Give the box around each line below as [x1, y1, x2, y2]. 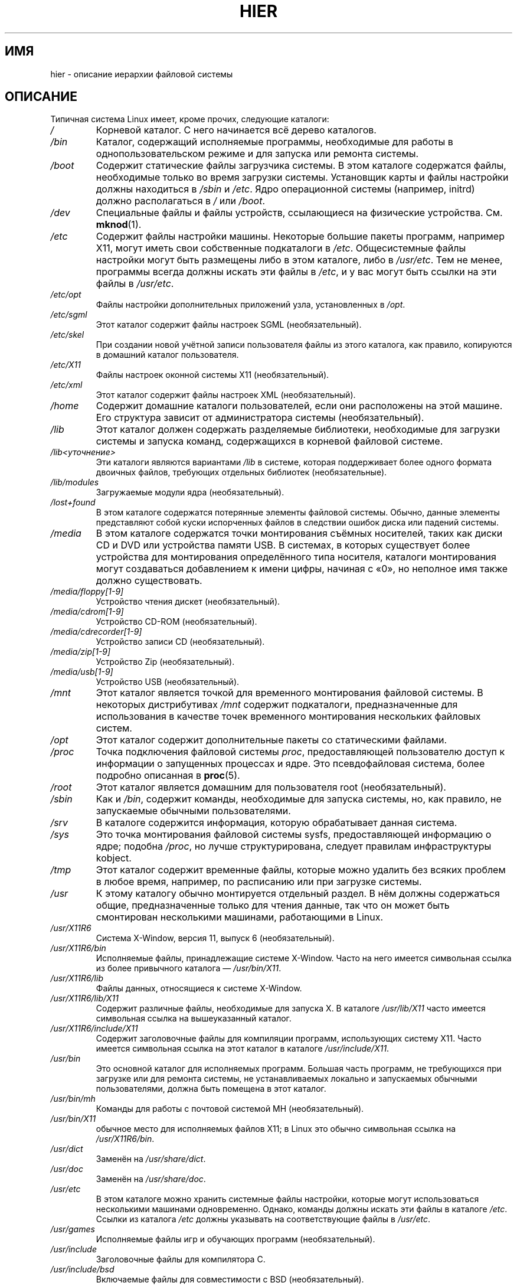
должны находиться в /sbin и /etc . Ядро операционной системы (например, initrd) [96, 183, 475, 195]
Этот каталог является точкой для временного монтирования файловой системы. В [96, 687, 483, 699]
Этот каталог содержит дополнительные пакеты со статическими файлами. [96, 734, 447, 746]
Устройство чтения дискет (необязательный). [96, 596, 280, 607]
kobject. [96, 852, 132, 864]
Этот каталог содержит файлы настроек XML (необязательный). [96, 390, 356, 400]
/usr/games [50, 1224, 95, 1235]
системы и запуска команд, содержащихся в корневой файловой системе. [96, 435, 443, 448]
